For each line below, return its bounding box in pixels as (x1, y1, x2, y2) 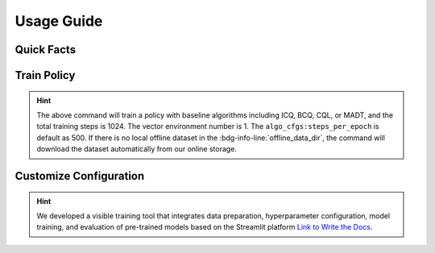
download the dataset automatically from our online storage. (36, 144, 238, 154)
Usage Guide (14, 12, 103, 30)
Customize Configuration (14, 169, 145, 183)
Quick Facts (14, 43, 77, 56)
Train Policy (14, 68, 76, 82)
